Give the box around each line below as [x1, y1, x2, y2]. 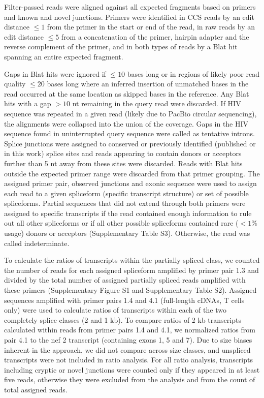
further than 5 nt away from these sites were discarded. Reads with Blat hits [4, 158, 243, 168]
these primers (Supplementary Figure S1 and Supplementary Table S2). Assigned [4, 285, 257, 295]
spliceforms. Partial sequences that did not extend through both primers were [4, 198, 246, 208]
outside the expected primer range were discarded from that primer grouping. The [4, 168, 260, 178]
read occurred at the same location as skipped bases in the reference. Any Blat [4, 88, 249, 99]
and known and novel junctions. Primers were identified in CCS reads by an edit [4, 11, 254, 22]
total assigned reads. [4, 384, 68, 394]
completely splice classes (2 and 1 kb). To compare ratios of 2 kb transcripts [4, 314, 241, 325]
